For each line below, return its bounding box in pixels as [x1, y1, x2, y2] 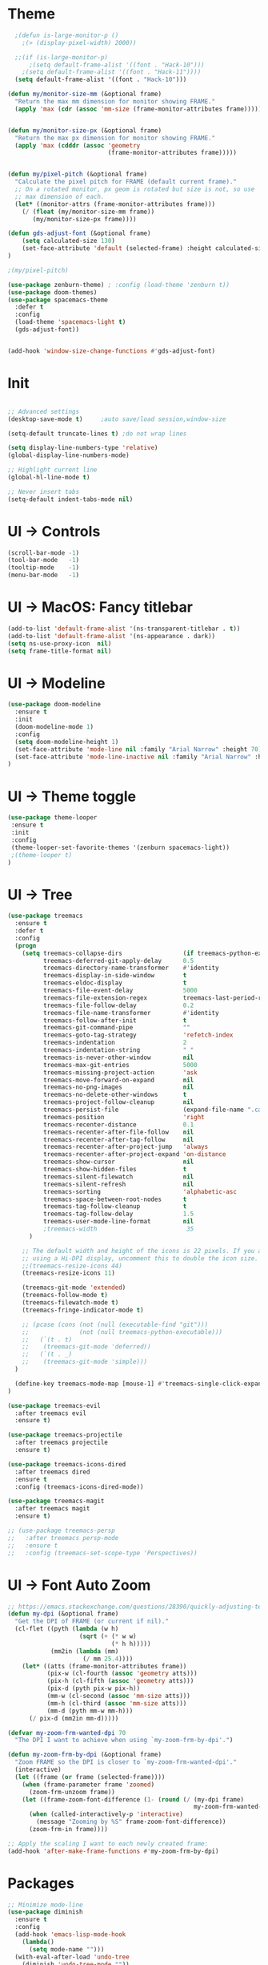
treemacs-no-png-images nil [42, 1083, 194, 1091]
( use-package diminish [7, 1908, 83, 1916]
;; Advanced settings [7, 407, 80, 415]
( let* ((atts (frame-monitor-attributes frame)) [22, 1662, 187, 1670]
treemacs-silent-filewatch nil [42, 1172, 194, 1181]
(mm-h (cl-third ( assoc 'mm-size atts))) [46, 1699, 187, 1708]
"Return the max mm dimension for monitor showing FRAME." [14, 98, 216, 106]
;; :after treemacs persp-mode [7, 1534, 119, 1542]
